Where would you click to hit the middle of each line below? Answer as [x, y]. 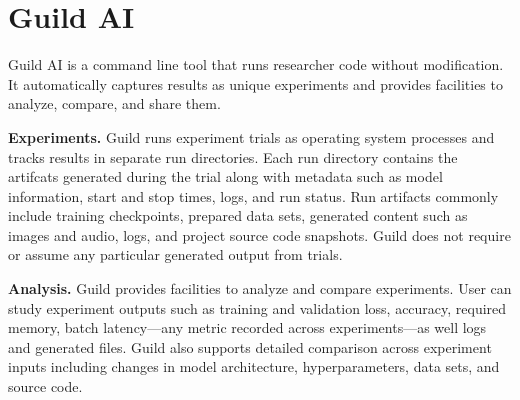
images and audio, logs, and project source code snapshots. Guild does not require [259, 234]
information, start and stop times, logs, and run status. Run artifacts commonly [253, 195]
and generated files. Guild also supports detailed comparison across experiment [250, 346]
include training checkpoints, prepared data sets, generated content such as [238, 215]
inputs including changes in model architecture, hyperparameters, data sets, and [254, 366]
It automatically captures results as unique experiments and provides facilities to [255, 83]
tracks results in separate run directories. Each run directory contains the [233, 156]
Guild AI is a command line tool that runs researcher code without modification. [256, 64]
